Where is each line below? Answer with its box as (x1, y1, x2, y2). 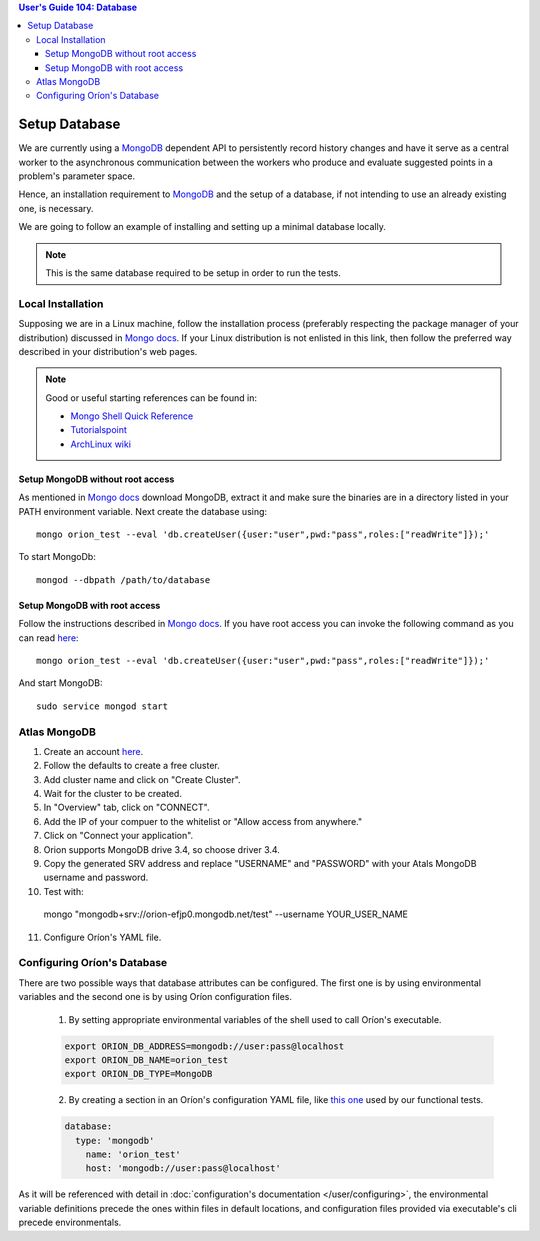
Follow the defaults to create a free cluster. (43, 760, 220, 772)
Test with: (43, 885, 84, 897)
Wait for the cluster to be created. (43, 788, 182, 800)
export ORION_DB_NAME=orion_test (64, 1054, 229, 1065)
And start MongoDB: (18, 677, 103, 689)
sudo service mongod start (36, 700, 169, 712)
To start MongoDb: (18, 551, 97, 563)
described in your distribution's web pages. (18, 345, 198, 357)
